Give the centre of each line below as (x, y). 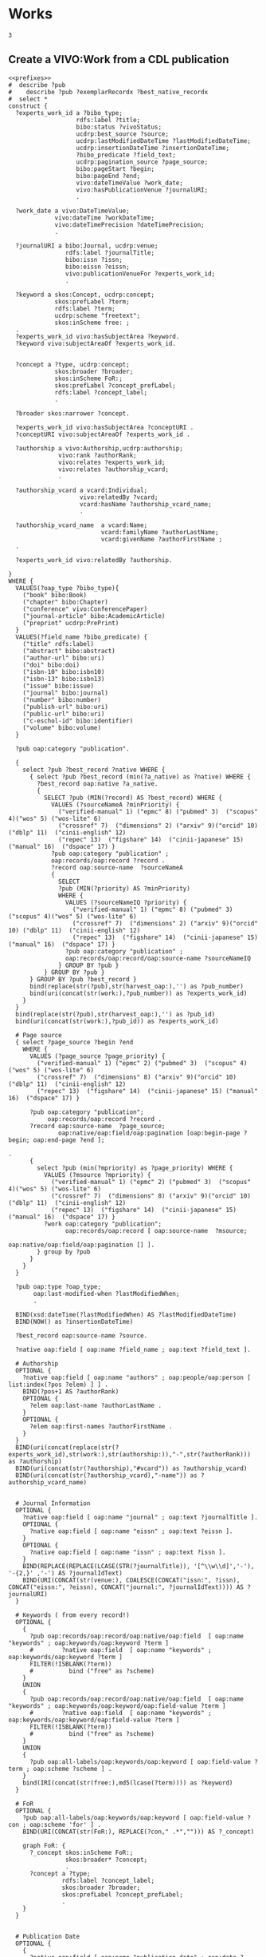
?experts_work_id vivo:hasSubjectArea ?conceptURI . (105, 427)
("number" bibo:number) (62, 699)
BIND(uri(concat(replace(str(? (67, 1447)
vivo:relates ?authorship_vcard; (114, 469)
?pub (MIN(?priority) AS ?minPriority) (125, 888)
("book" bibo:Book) (55, 595)
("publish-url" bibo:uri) (66, 707)
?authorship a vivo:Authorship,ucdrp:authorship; (99, 448)
